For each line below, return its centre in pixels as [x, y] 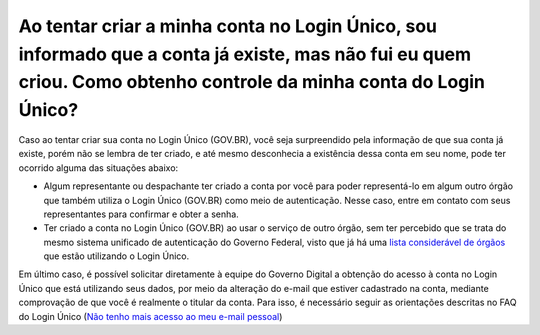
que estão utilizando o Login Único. [116, 256]
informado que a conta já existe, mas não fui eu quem [245, 54]
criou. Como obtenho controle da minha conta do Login [251, 82]
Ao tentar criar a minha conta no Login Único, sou [227, 26]
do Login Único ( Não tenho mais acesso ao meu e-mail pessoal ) [150, 316]
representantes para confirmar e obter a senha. [141, 214]
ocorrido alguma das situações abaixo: [98, 167]
